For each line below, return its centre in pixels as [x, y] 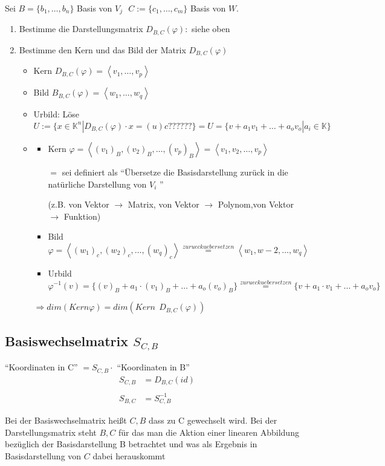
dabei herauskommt [129, 456]
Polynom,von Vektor [256, 204]
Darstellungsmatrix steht [51, 432]
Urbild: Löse [56, 114]
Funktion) [82, 216]
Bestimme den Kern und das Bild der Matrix [102, 49]
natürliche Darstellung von [97, 184]
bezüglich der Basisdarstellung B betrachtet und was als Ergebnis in [131, 444]
